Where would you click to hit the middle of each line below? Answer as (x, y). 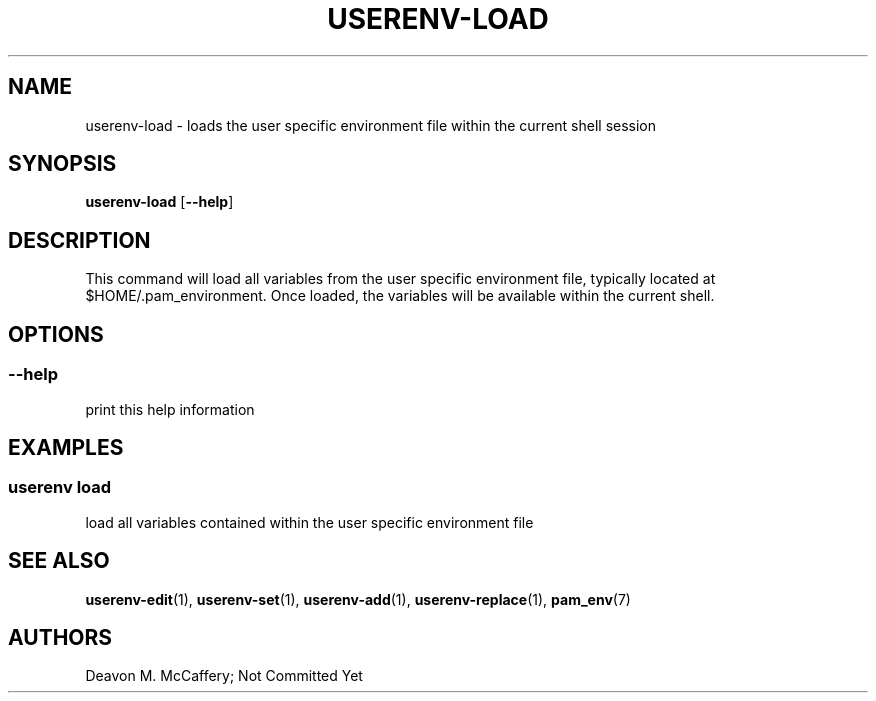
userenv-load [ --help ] (159, 202)
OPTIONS (56, 334)
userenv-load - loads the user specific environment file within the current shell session (371, 125)
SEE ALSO (59, 561)
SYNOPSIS (62, 164)
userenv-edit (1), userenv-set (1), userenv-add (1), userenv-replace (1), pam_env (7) (358, 599)
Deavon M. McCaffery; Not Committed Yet (224, 676)
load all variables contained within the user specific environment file (309, 522)
